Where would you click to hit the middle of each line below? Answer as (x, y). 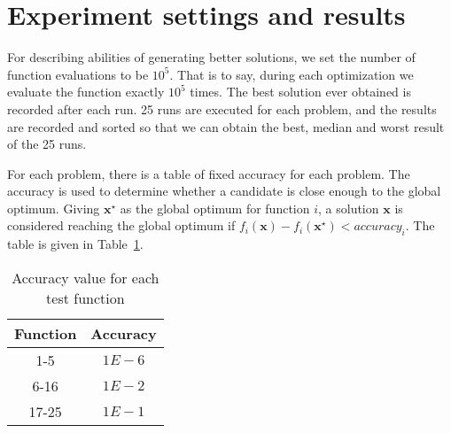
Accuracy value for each (86, 277)
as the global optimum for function (215, 208)
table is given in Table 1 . (75, 244)
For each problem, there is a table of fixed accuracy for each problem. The (209, 173)
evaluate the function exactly (86, 92)
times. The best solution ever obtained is (300, 92)
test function (86, 298)
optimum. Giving (54, 208)
